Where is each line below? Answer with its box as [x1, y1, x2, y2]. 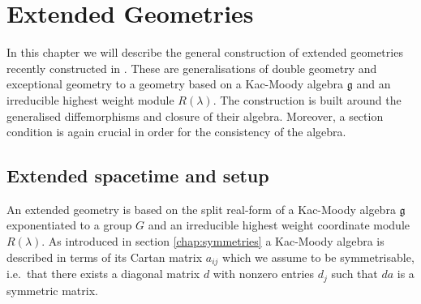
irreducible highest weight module [6, 91, 174, 108]
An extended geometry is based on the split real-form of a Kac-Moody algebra [6, 200, 396, 217]
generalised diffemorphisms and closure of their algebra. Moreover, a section [6, 107, 384, 124]
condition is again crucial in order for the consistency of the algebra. [6, 123, 346, 140]
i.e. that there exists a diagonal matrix [6, 265, 200, 282]
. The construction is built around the [213, 91, 402, 108]
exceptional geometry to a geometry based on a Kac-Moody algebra [6, 75, 344, 92]
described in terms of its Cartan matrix [6, 248, 203, 265]
